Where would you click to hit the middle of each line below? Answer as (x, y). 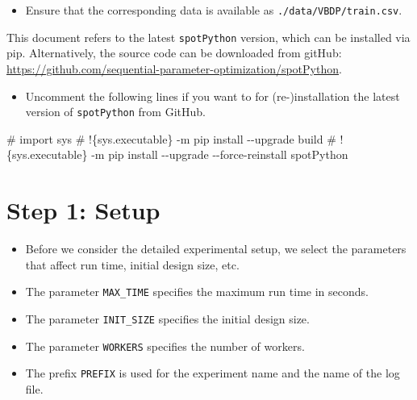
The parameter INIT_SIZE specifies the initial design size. (167, 318)
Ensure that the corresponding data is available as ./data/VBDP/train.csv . (214, 10)
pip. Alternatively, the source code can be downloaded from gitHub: (174, 53)
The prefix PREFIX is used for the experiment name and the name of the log (213, 373)
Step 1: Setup (83, 210)
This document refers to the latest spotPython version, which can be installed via (208, 37)
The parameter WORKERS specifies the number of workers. (165, 346)
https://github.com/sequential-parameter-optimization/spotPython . (174, 68)
